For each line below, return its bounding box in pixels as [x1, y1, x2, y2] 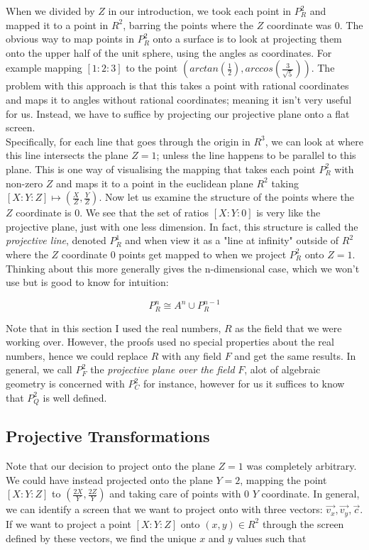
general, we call [6, 362, 72, 377]
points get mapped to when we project [119, 246, 287, 261]
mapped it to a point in [6, 17, 109, 32]
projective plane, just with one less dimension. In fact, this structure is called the [6, 219, 358, 233]
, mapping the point [240, 472, 327, 487]
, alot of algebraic [244, 362, 321, 377]
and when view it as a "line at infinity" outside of [125, 233, 339, 248]
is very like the [256, 205, 321, 220]
